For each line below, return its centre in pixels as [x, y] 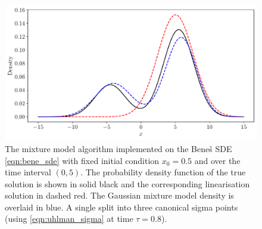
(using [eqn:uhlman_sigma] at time [69, 219]
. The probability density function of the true [163, 172]
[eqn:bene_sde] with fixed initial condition [82, 160]
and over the [217, 160]
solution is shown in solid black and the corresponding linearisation [127, 183]
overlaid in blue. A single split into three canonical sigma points [121, 207]
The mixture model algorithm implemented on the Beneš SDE [118, 148]
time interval [28, 172]
